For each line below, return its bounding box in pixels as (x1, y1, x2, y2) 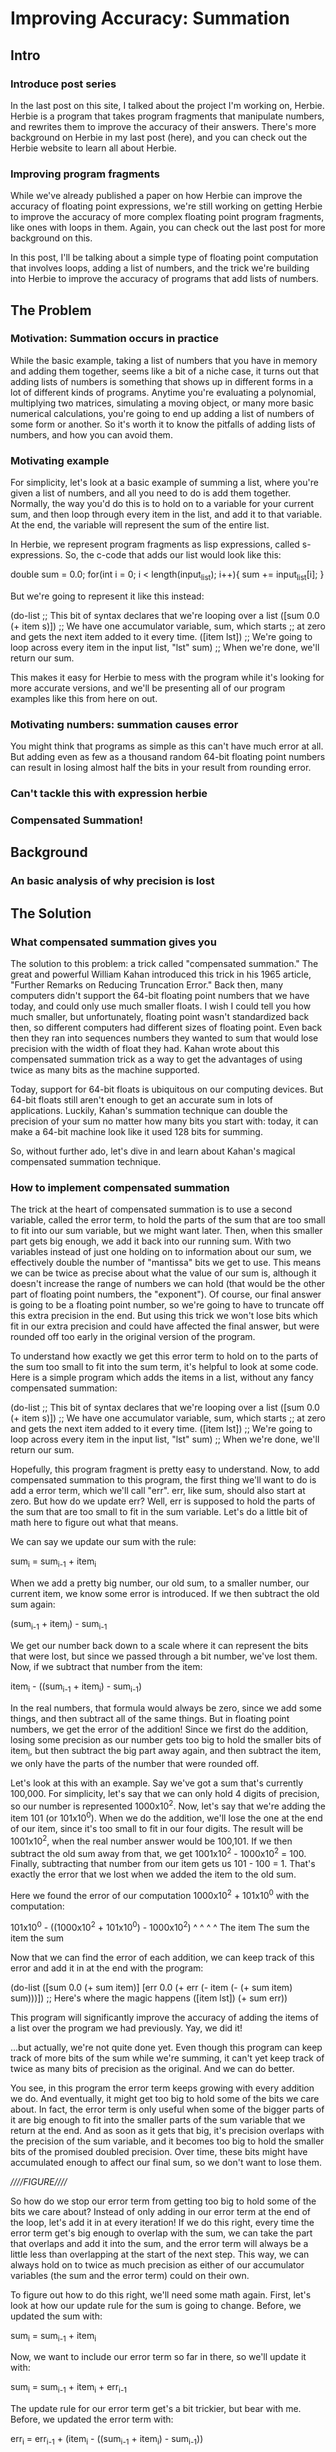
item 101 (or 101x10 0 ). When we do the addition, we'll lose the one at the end (10, 1810, 323, 1824)
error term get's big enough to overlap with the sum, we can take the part (10, 2227, 313, 2239)
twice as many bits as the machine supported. (10, 1064, 200, 1076)
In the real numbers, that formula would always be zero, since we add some (10, 1702, 322, 1714)
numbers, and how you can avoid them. (10, 428, 173, 441)
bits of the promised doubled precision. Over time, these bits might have (10, 2145, 308, 2157)
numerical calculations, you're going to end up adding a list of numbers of (10, 407, 315, 419)
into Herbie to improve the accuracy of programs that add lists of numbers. (10, 273, 319, 285)
